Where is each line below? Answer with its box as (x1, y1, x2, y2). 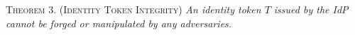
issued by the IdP (273, 2, 349, 16)
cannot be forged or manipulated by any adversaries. (6, 15, 232, 30)
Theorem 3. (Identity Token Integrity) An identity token (6, 2, 261, 16)
